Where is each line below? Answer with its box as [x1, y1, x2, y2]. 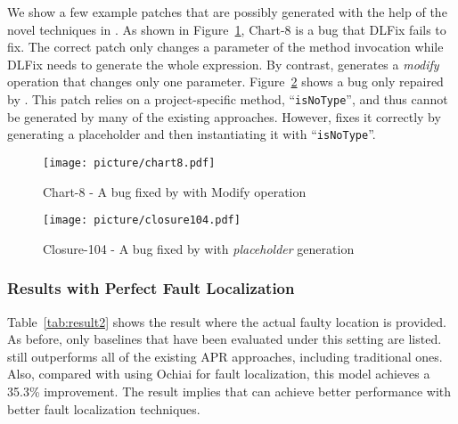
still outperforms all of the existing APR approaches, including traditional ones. [7, 347, 443, 365]
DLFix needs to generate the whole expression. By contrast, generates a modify [7, 54, 439, 73]
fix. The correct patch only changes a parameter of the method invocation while [7, 37, 444, 56]
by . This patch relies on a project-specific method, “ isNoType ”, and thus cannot [7, 89, 448, 108]
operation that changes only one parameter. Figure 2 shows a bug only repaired [7, 72, 444, 91]
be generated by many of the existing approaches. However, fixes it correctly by [7, 107, 441, 126]
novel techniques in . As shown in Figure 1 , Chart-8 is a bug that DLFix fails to [7, 20, 446, 38]
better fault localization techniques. [7, 399, 200, 418]
